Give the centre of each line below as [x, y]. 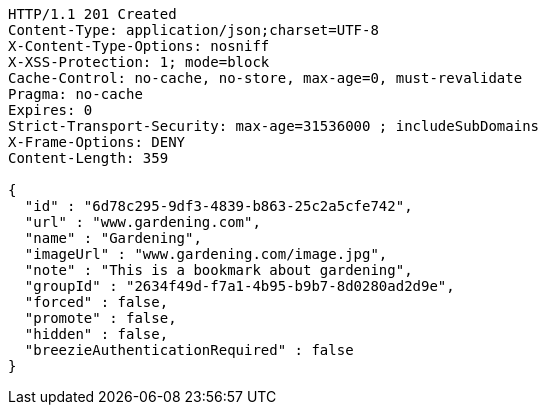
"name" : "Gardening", [113, 238]
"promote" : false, [100, 318]
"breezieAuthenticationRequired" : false [189, 350]
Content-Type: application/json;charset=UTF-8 [193, 30]
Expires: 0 [50, 110]
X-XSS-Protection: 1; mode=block [139, 62]
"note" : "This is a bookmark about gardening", [218, 270]
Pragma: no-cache [75, 94]
